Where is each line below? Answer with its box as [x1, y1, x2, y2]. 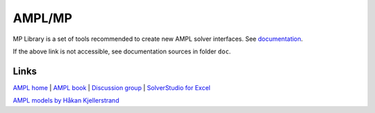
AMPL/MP [12, 10, 73, 26]
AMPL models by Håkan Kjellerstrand [12, 96, 119, 105]
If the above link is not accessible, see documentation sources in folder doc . [12, 47, 231, 55]
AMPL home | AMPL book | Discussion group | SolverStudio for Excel [12, 83, 211, 92]
